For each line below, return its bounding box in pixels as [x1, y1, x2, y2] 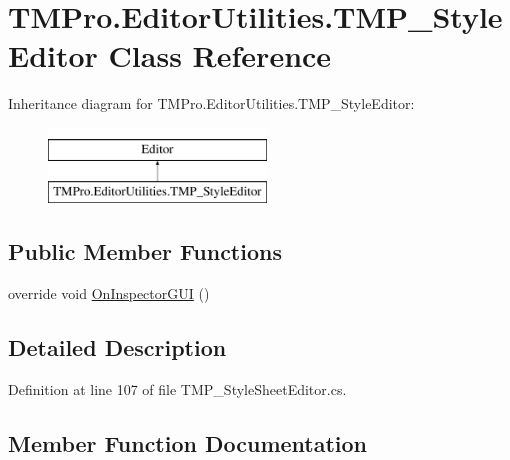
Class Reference [108, 35, 332, 76]
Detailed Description [8, 332, 227, 363]
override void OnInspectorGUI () [8, 283, 210, 304]
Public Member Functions [8, 236, 282, 267]
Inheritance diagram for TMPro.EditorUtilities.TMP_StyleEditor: [8, 93, 415, 114]
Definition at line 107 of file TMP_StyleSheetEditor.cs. [8, 379, 347, 400]
